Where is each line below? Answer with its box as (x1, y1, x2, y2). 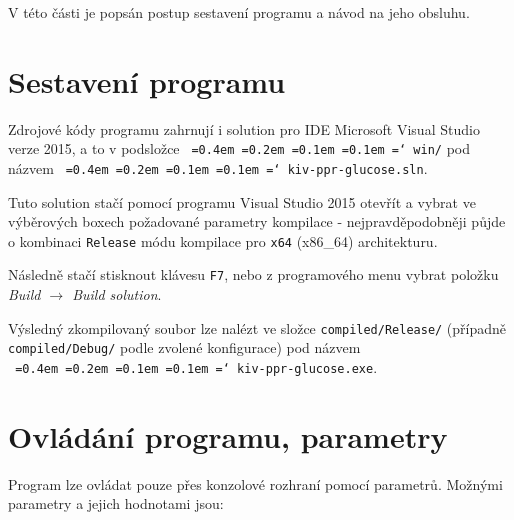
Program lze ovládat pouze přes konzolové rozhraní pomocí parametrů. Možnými (8, 473, 503, 494)
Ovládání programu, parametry (8, 415, 448, 456)
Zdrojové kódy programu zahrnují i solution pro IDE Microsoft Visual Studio (8, 118, 480, 139)
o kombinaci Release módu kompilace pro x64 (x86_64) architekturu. (8, 230, 438, 251)
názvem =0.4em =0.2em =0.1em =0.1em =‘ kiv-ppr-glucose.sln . (8, 157, 428, 178)
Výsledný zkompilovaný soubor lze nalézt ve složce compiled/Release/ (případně (8, 317, 507, 338)
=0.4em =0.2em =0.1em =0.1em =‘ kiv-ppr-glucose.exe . (15, 357, 378, 378)
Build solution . (72, 284, 162, 305)
